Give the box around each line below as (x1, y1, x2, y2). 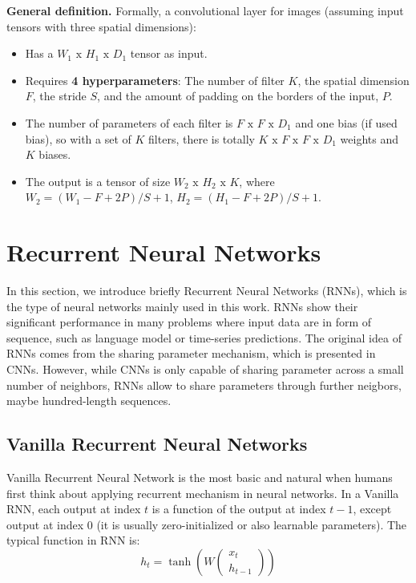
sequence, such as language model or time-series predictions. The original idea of (6, 329, 402, 346)
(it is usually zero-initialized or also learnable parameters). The (96, 516, 407, 532)
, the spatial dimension (297, 71, 410, 88)
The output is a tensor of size (25, 172, 171, 189)
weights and (340, 130, 399, 147)
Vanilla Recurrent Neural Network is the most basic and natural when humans (6, 469, 393, 486)
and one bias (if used (295, 114, 398, 131)
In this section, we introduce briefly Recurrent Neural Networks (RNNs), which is (6, 282, 407, 299)
